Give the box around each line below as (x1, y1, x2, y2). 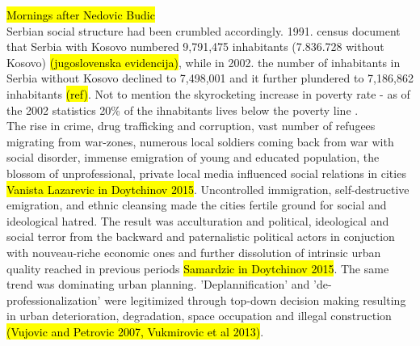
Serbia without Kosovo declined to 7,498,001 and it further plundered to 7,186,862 (6, 70, 414, 86)
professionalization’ (6, 291, 101, 308)
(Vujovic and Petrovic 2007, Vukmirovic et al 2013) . (6, 323, 264, 340)
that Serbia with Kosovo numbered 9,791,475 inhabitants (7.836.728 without (6, 38, 384, 55)
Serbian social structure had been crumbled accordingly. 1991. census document (6, 22, 401, 39)
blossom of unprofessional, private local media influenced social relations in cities (6, 164, 406, 181)
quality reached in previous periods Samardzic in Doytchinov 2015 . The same (6, 259, 389, 276)
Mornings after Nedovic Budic (6, 6, 155, 23)
